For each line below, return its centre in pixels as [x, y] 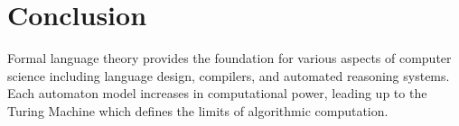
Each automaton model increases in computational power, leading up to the [217, 93]
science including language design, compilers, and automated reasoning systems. [229, 75]
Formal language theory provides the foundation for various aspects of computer [229, 58]
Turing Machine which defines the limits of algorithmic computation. [198, 110]
